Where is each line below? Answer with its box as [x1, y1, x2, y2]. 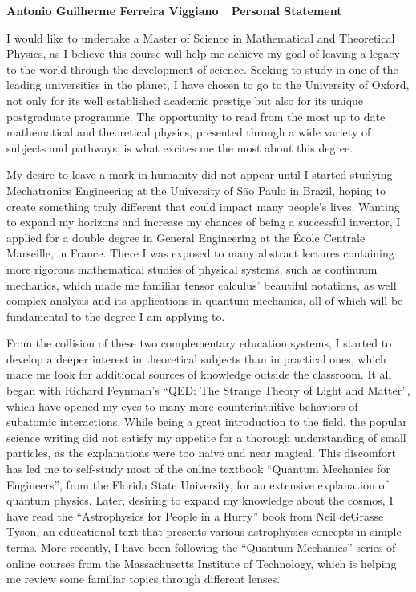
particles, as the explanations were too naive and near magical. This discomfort [6, 444, 396, 461]
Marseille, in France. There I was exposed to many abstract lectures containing [6, 245, 394, 262]
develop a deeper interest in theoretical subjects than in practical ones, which [6, 350, 386, 367]
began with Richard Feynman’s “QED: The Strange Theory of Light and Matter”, [6, 382, 410, 399]
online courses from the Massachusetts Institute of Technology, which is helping [6, 554, 397, 571]
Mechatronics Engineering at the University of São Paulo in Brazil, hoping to [6, 181, 386, 198]
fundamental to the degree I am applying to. [6, 307, 225, 324]
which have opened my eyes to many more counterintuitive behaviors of [6, 397, 358, 414]
